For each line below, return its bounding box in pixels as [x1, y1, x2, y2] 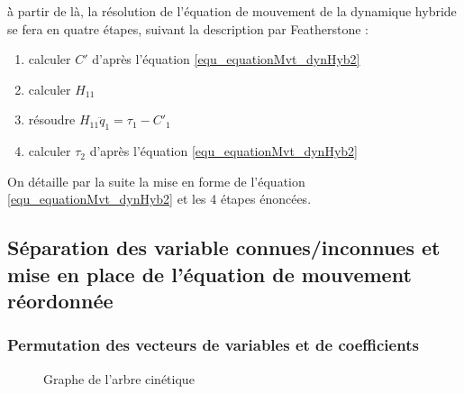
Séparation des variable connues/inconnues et [7, 234, 441, 261]
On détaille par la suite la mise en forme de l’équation [7, 171, 305, 190]
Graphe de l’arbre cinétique [43, 369, 195, 388]
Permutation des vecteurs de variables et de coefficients [7, 334, 419, 356]
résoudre [28, 110, 76, 129]
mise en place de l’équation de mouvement [7, 260, 412, 288]
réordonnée [7, 287, 114, 315]
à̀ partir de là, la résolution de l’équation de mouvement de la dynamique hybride [7, 2, 457, 20]
